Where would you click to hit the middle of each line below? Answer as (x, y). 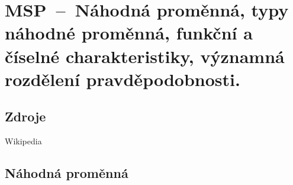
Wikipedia (23, 141)
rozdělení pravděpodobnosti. (123, 79)
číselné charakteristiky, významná (145, 56)
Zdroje (25, 116)
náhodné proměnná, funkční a (129, 33)
